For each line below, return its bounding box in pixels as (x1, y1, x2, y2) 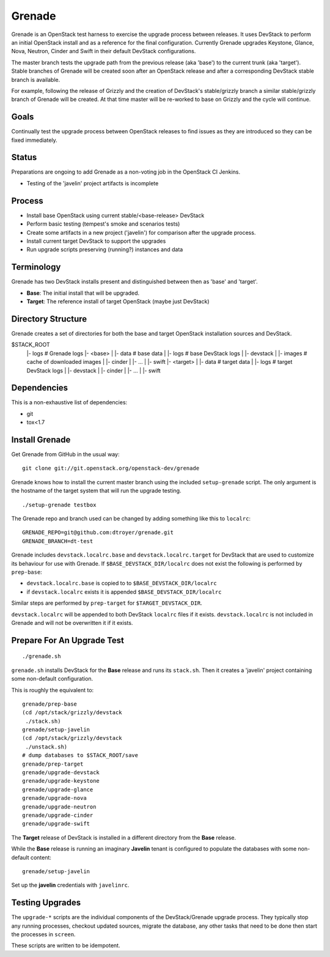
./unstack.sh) (25, 743, 68, 750)
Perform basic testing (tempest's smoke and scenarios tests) (26, 220, 180, 227)
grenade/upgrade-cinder (22, 812, 94, 819)
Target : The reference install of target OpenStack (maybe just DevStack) (26, 298, 210, 305)
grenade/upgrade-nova (22, 795, 87, 802)
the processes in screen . (11, 931, 76, 938)
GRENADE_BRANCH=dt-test (22, 538, 94, 544)
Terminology (11, 262, 61, 272)
